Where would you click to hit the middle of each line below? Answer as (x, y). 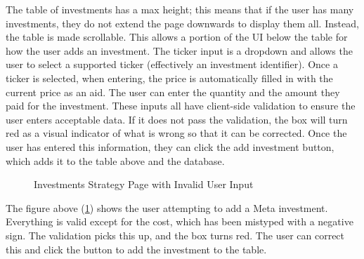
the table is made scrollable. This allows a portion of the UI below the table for (177, 37)
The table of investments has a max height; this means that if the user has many (180, 9)
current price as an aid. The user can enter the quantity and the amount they (173, 92)
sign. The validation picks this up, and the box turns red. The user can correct (175, 235)
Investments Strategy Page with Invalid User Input (144, 184)
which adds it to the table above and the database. (115, 160)
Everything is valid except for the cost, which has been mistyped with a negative (180, 221)
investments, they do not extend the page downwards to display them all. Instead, (182, 23)
